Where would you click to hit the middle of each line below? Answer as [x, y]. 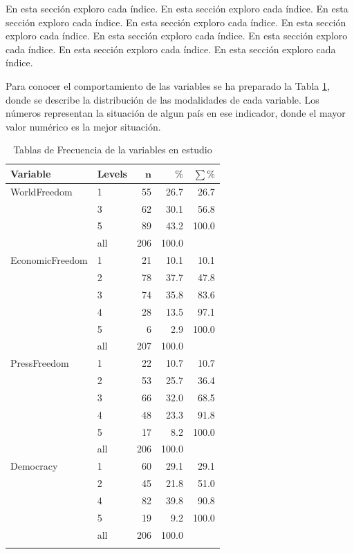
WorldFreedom [41, 191]
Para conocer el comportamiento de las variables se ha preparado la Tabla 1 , [168, 85]
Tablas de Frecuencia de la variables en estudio [113, 150]
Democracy [34, 466]
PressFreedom [40, 363]
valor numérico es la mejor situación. [83, 126]
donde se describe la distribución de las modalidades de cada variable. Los [162, 99]
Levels [112, 173]
